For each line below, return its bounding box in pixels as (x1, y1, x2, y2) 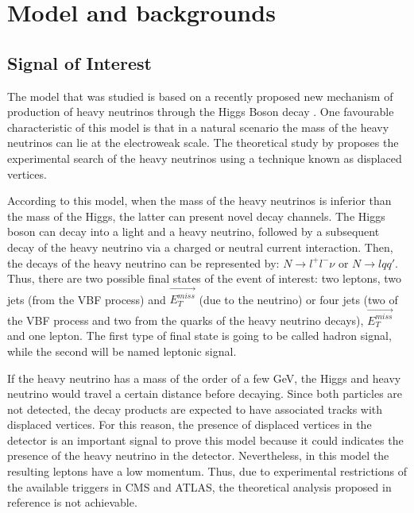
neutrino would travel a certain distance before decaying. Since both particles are (7, 385, 403, 402)
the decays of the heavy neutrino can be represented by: (7, 254, 280, 271)
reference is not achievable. (7, 494, 137, 511)
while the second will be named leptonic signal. (7, 342, 237, 359)
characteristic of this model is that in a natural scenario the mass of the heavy (7, 118, 389, 135)
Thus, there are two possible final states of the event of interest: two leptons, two (7, 270, 402, 287)
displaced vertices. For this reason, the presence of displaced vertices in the (7, 416, 372, 433)
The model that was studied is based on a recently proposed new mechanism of (7, 87, 393, 104)
